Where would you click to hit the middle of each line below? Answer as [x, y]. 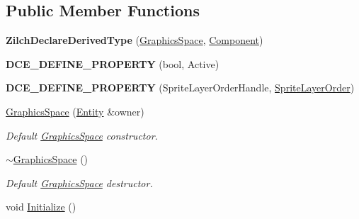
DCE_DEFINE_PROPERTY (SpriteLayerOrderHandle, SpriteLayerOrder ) [180, 88]
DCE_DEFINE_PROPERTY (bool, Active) [113, 63]
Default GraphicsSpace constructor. [82, 135]
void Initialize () [41, 207]
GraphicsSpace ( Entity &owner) [75, 111]
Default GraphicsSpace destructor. [79, 182]
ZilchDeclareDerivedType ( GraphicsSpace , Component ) [135, 40]
